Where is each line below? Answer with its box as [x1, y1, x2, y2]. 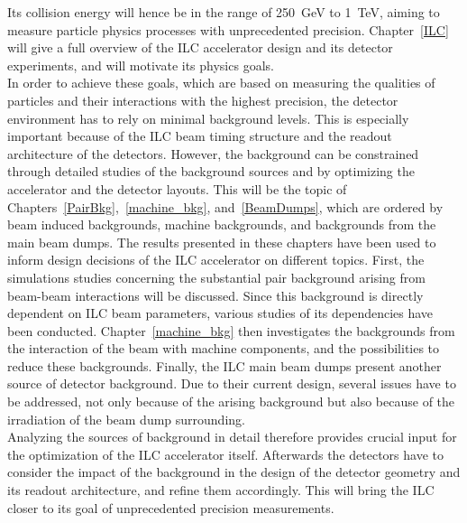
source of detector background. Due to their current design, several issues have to [7, 374, 456, 393]
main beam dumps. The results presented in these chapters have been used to [7, 232, 436, 251]
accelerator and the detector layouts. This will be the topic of [7, 179, 347, 198]
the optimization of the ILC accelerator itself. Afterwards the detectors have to [7, 444, 444, 463]
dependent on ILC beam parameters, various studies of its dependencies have [7, 304, 434, 322]
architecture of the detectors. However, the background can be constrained [7, 144, 419, 163]
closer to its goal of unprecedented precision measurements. [7, 498, 334, 517]
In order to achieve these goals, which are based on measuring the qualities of [7, 73, 435, 92]
